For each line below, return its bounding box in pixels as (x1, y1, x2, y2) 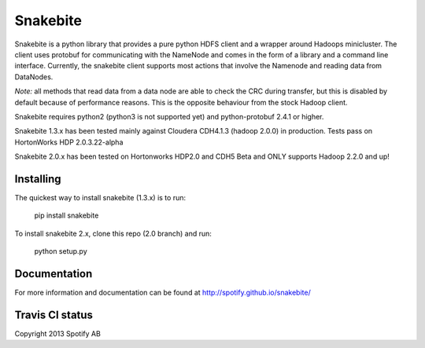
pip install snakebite (34, 211, 99, 220)
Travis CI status (14, 308, 94, 321)
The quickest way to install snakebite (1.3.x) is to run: (14, 192, 187, 202)
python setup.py (34, 247, 88, 256)
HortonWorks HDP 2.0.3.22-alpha (14, 137, 124, 147)
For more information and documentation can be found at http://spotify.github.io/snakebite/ (14, 288, 311, 298)
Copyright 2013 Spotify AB (14, 328, 102, 338)
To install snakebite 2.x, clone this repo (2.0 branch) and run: (14, 229, 213, 238)
